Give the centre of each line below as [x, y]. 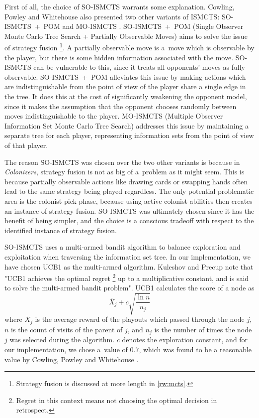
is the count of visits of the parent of [67, 329]
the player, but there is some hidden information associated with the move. [119, 57]
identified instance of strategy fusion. [61, 230]
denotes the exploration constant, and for [185, 340]
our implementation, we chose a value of [66, 349]
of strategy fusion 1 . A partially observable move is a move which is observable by [129, 47]
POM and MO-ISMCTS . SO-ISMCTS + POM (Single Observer [143, 26]
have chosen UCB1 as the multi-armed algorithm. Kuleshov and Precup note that [129, 266]
